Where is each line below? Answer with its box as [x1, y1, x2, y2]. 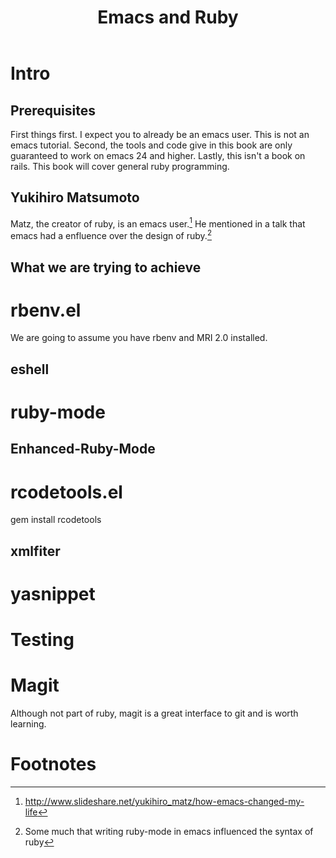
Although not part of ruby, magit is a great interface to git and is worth [10, 707, 299, 720]
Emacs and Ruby [97, 6, 239, 29]
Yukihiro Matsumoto [10, 189, 140, 206]
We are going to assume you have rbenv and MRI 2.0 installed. [10, 332, 268, 344]
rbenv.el [10, 299, 82, 321]
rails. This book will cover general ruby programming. [10, 161, 230, 172]
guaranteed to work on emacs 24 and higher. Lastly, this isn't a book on [10, 150, 306, 161]
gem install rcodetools [10, 514, 102, 526]
